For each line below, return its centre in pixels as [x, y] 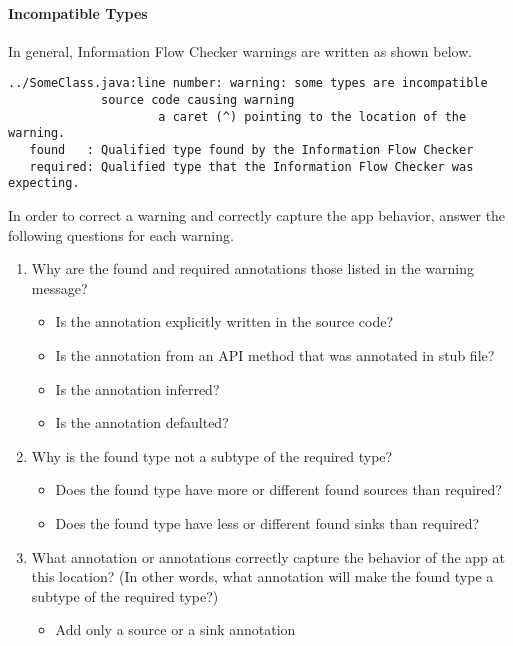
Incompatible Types [78, 12]
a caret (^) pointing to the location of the [312, 116]
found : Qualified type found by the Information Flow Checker [251, 150]
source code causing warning [198, 100]
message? [59, 287]
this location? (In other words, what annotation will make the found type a [262, 576]
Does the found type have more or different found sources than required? [278, 489]
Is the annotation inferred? [137, 388]
